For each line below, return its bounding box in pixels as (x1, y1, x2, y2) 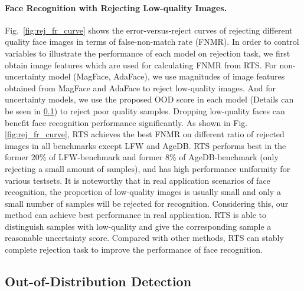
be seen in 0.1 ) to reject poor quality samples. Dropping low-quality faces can (5, 104, 285, 117)
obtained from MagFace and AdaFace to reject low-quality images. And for (5, 81, 276, 94)
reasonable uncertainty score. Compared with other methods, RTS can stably (5, 232, 284, 244)
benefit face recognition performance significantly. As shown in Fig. (5, 116, 248, 128)
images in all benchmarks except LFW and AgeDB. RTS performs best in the (5, 139, 286, 151)
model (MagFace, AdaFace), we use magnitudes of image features (48, 70, 285, 82)
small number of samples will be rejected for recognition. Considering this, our (5, 197, 289, 209)
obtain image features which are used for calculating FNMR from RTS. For (5, 58, 277, 71)
